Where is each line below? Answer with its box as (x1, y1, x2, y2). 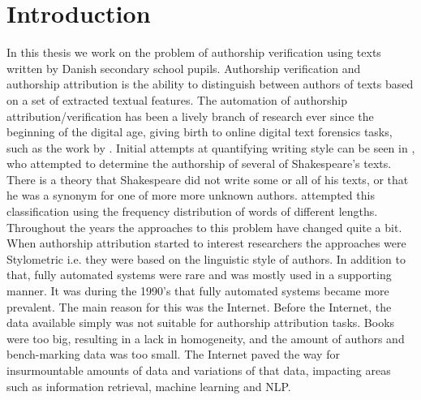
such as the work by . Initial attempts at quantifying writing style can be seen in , (6, 139, 415, 156)
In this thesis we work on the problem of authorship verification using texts (6, 44, 381, 61)
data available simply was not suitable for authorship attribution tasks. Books (6, 314, 395, 331)
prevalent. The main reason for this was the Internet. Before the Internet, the (6, 298, 392, 315)
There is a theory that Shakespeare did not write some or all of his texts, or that (6, 170, 409, 187)
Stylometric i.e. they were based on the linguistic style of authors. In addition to (6, 250, 406, 267)
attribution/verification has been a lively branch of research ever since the (6, 107, 374, 124)
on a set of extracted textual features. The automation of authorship (6, 91, 347, 108)
